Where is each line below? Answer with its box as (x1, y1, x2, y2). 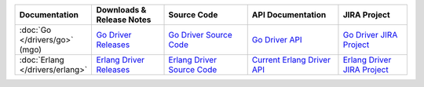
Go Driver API (251, 34, 302, 45)
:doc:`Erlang (19, 55, 64, 65)
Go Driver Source (168, 30, 233, 40)
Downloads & (96, 5, 147, 15)
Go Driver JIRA (342, 30, 398, 40)
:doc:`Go (19, 24, 52, 35)
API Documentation (251, 9, 327, 20)
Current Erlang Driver (251, 55, 331, 65)
